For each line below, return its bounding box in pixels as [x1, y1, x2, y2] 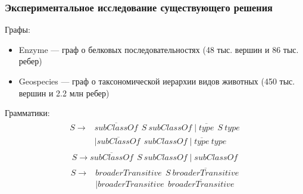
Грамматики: [5, 107, 50, 119]
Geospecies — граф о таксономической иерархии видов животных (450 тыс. [18, 75, 295, 87]
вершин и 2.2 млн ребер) [18, 86, 110, 99]
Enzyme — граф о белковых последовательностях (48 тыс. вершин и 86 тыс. [18, 43, 299, 55]
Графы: [5, 23, 30, 36]
